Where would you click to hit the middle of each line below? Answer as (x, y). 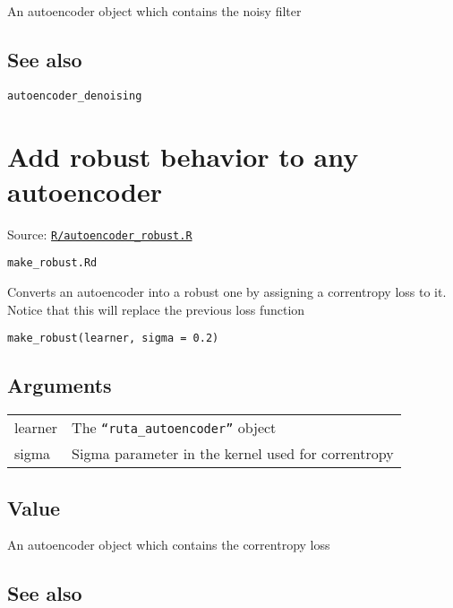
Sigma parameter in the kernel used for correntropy (233, 454)
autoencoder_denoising (75, 96)
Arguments (60, 385)
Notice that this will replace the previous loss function (156, 309)
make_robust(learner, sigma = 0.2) (113, 339)
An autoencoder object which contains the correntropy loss (169, 545)
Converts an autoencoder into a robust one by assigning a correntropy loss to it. (227, 292)
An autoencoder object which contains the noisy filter (154, 11)
